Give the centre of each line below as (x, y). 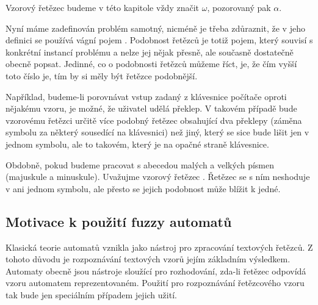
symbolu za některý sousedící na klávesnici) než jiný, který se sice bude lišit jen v (157, 132)
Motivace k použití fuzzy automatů (119, 221)
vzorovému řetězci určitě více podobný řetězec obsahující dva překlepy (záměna (154, 120)
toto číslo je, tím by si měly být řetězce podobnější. (102, 75)
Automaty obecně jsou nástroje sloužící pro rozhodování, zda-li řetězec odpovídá (156, 271)
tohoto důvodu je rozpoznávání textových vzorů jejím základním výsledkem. (148, 259)
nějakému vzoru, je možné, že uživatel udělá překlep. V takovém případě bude (151, 108)
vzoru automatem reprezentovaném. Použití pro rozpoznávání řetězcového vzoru (155, 283)
